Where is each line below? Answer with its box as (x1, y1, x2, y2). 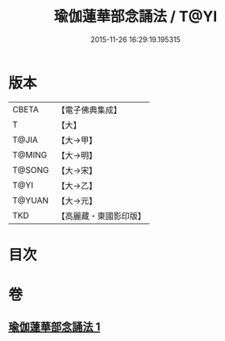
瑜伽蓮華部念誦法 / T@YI (53, 7, 218, 26)
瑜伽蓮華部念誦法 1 (8, 320, 101, 334)
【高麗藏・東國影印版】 (56, 210, 147, 221)
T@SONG (12, 164, 50, 175)
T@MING (12, 149, 48, 160)
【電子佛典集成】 (56, 104, 123, 116)
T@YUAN (12, 195, 49, 206)
